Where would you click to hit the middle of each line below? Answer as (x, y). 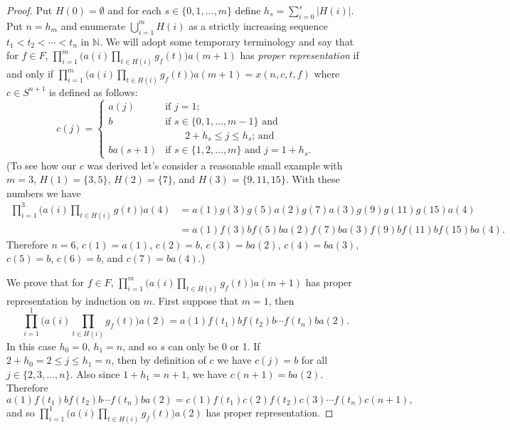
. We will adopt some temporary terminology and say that (227, 41)
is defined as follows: (94, 91)
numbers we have (44, 193)
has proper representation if (299, 55)
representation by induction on (74, 300)
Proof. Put (30, 10)
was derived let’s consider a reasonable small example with (215, 165)
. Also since (95, 373)
